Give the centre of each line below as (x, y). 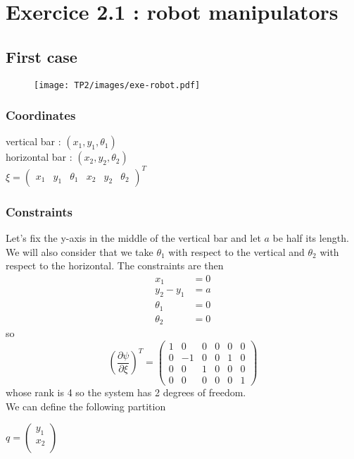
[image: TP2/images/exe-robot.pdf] (117, 85)
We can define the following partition (86, 406)
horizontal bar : (39, 157)
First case (42, 56)
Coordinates (41, 115)
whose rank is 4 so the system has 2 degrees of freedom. (126, 392)
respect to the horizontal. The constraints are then (115, 265)
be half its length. (311, 238)
